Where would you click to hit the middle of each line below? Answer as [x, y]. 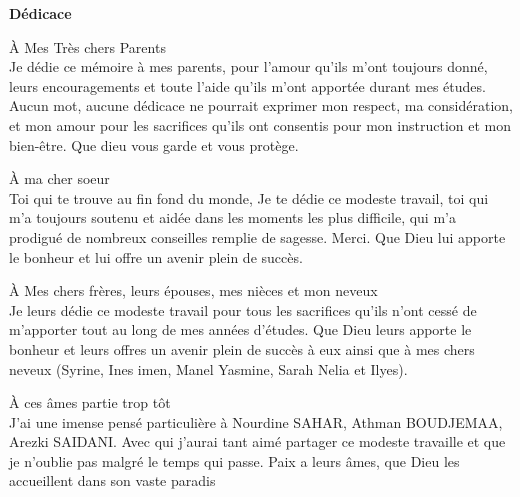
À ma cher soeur [59, 178]
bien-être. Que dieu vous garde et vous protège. [154, 144]
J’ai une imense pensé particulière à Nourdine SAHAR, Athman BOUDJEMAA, [256, 421]
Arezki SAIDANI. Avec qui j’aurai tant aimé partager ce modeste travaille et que [257, 441]
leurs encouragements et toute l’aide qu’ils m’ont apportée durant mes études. [247, 85]
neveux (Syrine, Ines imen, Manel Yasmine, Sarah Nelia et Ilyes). [208, 368]
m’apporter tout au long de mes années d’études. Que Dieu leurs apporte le [240, 329]
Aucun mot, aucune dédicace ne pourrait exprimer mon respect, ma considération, [261, 105]
